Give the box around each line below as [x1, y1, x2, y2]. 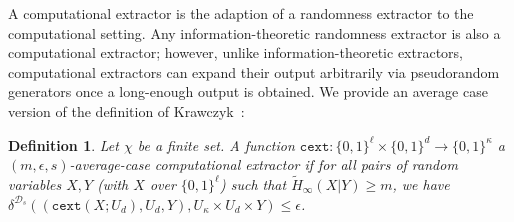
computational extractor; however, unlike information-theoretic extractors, [8, 42, 463, 63]
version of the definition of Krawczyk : [8, 100, 245, 121]
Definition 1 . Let [8, 134, 119, 155]
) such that [219, 173, 287, 194]
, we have [392, 173, 450, 194]
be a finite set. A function [137, 134, 295, 155]
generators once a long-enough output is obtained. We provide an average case [8, 81, 488, 102]
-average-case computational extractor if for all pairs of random [69, 154, 458, 175]
